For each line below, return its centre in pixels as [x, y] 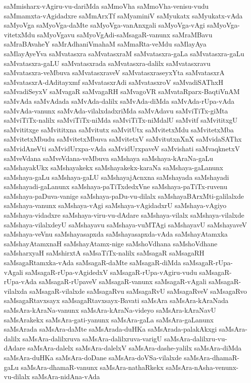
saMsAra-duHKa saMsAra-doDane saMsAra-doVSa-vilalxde [93, 357]
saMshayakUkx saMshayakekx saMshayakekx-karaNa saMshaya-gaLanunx [114, 168]
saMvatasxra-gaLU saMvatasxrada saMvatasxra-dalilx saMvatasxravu [107, 63]
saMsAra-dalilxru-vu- [196, 338]
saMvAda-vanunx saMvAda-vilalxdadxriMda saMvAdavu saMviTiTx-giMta [116, 110]
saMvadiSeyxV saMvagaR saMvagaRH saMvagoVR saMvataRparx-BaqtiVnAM [122, 91]
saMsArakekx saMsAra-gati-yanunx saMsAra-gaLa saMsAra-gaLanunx [109, 319]
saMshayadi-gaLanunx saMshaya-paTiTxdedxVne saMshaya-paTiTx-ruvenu [116, 186]
